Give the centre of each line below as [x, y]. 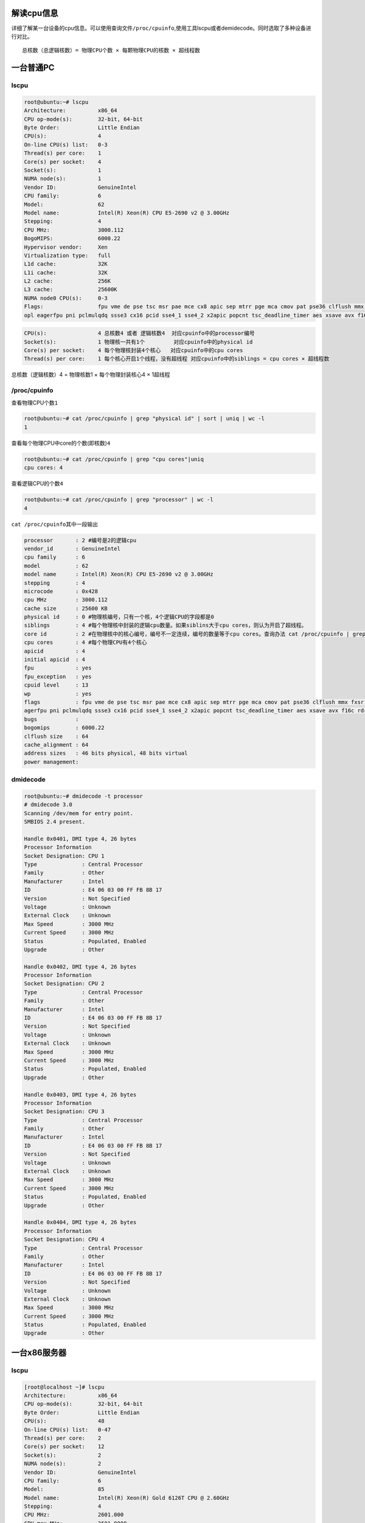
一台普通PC [33, 68]
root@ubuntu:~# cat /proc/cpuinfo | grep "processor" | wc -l [119, 500]
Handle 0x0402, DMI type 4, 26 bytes [80, 966]
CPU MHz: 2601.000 [74, 1515]
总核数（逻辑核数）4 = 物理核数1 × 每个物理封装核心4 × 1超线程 [91, 375]
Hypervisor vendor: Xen [66, 247]
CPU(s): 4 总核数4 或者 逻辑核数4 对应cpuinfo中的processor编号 [139, 333]
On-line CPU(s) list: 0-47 [68, 1429]
